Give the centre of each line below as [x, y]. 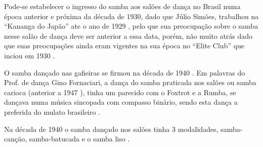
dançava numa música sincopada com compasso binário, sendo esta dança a [121, 102]
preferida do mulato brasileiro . [52, 112]
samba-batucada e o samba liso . [79, 139]
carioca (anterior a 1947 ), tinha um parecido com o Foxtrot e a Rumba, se [120, 92]
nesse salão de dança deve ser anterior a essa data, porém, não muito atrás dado [128, 35]
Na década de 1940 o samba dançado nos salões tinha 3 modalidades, [111, 129]
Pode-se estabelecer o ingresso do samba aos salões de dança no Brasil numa [122, 6]
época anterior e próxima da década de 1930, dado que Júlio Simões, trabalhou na [131, 16]
